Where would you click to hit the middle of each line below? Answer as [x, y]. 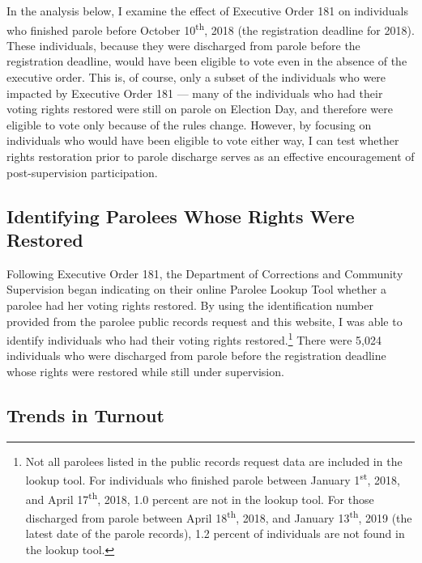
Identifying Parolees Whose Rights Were [181, 216]
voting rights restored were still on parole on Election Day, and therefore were [200, 109]
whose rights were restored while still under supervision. [145, 371]
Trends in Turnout [85, 415]
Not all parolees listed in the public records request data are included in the [214, 461]
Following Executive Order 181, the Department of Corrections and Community [205, 273]
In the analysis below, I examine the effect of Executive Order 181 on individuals [207, 11]
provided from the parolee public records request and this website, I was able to [205, 321]
